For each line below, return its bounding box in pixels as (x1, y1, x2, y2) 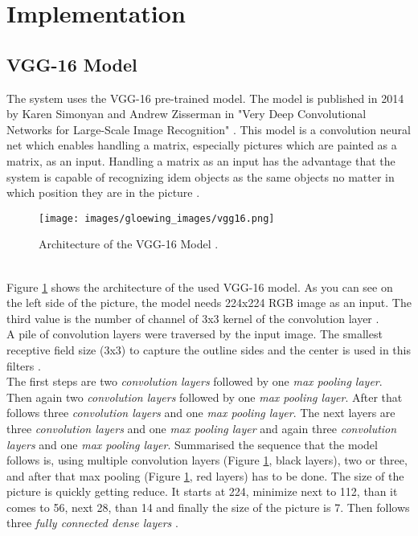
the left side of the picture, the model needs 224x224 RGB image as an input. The (6, 294, 412, 311)
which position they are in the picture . (6, 184, 200, 201)
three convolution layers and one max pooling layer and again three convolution (6, 419, 397, 436)
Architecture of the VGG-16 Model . (39, 235, 219, 252)
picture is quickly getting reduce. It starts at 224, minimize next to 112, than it (6, 483, 398, 500)
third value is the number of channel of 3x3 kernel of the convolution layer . (6, 309, 379, 326)
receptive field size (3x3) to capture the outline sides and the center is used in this (6, 341, 411, 358)
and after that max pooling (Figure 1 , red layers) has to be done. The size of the (6, 467, 404, 484)
